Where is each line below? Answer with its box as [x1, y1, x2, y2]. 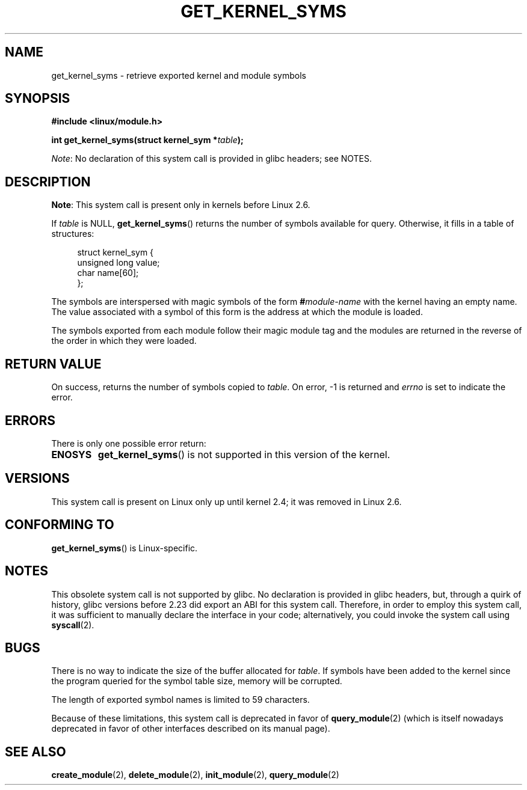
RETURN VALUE [5, 356, 102, 372]
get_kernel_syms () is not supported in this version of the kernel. [97, 448, 390, 461]
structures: [51, 228, 94, 239]
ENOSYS [51, 448, 92, 461]
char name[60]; [77, 268, 139, 278]
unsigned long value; [77, 257, 160, 268]
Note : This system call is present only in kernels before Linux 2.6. [51, 200, 310, 210]
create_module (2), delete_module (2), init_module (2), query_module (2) [51, 770, 339, 780]
